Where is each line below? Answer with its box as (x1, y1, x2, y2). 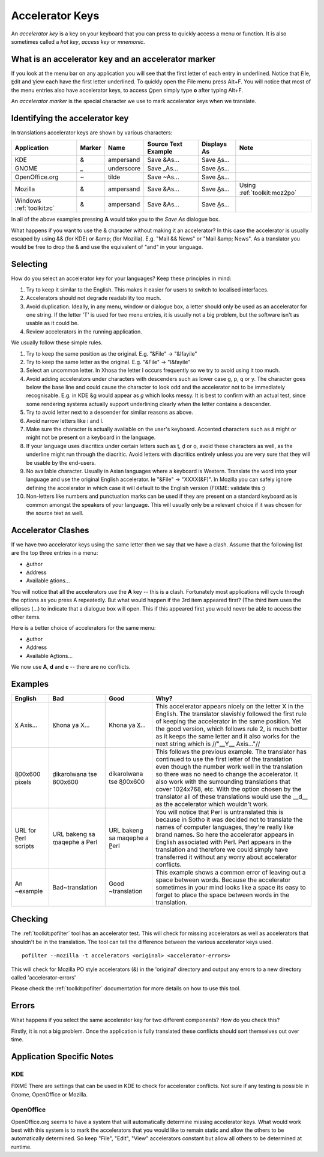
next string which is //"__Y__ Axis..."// (155, 740, 260, 748)
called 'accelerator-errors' (11, 973, 76, 981)
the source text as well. (26, 509, 84, 516)
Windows (14, 197, 41, 205)
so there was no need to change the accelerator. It (155, 770, 298, 778)
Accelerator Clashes (11, 525, 89, 535)
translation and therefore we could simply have (155, 845, 289, 854)
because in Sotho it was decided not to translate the (155, 815, 303, 824)
